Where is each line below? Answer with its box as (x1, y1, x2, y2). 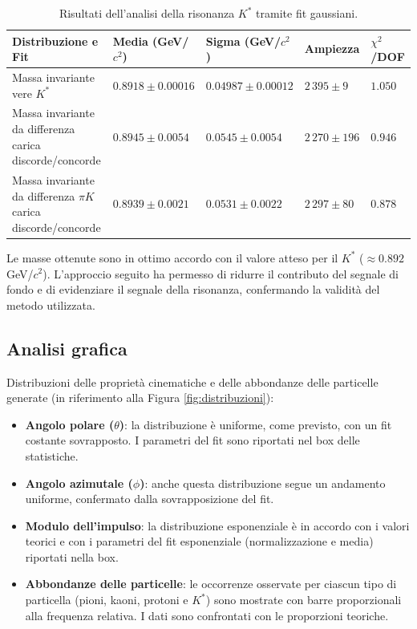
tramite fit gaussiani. (256, 5, 358, 21)
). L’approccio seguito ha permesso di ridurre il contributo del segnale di (43, 265, 399, 282)
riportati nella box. (25, 548, 119, 565)
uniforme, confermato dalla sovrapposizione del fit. (25, 490, 274, 507)
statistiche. (25, 447, 79, 464)
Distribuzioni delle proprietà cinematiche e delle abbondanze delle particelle (6, 373, 379, 390)
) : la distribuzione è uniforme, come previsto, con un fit (119, 416, 392, 432)
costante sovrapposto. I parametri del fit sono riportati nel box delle (25, 432, 360, 448)
